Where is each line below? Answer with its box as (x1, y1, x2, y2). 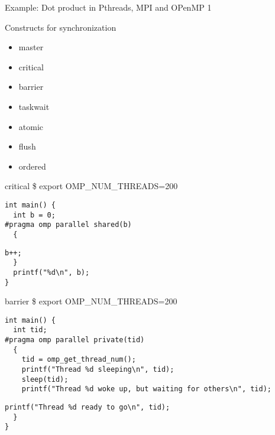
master (18, 41, 44, 53)
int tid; (13, 326, 47, 335)
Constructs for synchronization (5, 21, 117, 33)
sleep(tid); (21, 375, 69, 384)
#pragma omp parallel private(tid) (5, 336, 145, 345)
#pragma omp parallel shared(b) (5, 220, 132, 229)
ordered (18, 160, 46, 172)
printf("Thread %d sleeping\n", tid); (21, 365, 174, 374)
